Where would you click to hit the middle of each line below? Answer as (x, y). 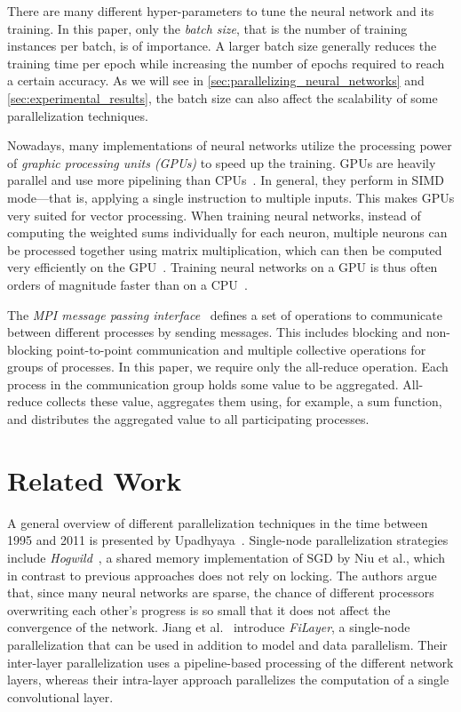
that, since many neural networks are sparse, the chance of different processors (221, 592)
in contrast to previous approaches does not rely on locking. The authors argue (222, 575)
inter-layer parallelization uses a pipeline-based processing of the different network (230, 662)
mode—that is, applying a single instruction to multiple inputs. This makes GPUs (231, 197)
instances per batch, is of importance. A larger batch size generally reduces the (222, 46)
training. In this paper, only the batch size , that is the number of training (207, 28)
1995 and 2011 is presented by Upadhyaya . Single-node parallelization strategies (228, 540)
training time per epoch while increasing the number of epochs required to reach (226, 63)
